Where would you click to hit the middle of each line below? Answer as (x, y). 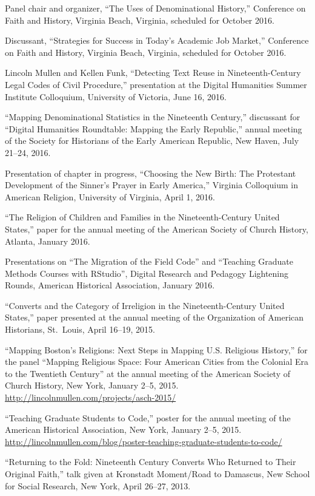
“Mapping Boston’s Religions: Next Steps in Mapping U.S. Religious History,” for (156, 349)
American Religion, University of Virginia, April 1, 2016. (110, 196)
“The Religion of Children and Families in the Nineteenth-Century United (142, 217)
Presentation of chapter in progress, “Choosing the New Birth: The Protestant (151, 173)
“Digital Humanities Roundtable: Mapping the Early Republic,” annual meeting (154, 128)
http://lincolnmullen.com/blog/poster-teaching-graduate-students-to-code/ (144, 441)
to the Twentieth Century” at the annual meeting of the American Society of (148, 373)
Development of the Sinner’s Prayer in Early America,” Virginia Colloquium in (151, 185)
